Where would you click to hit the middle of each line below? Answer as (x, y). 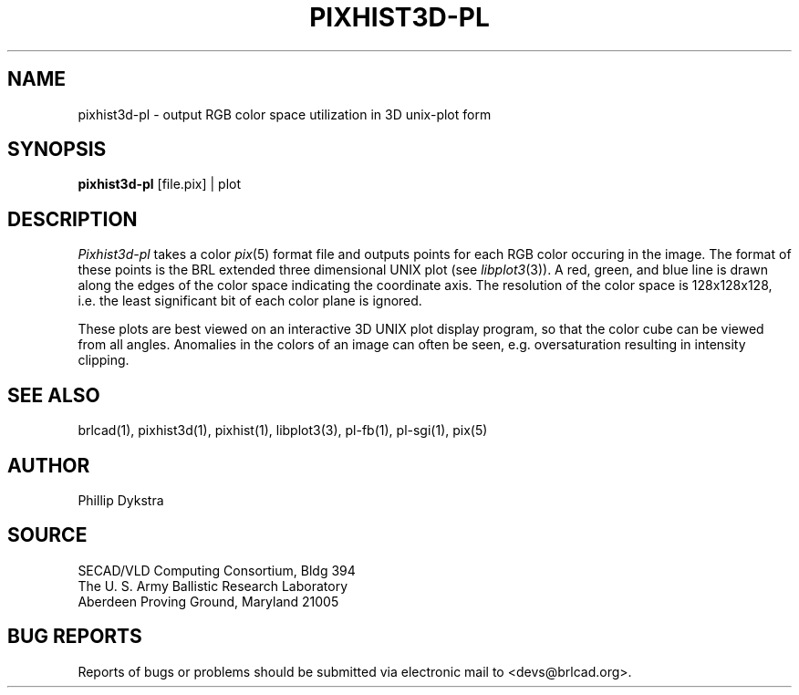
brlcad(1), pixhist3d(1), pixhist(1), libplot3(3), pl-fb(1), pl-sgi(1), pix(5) (283, 430)
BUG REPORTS (75, 637)
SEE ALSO (54, 395)
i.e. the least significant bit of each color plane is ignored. (250, 301)
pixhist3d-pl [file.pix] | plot (160, 184)
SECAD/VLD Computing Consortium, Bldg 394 (217, 570)
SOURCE (47, 535)
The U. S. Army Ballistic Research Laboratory (213, 586)
